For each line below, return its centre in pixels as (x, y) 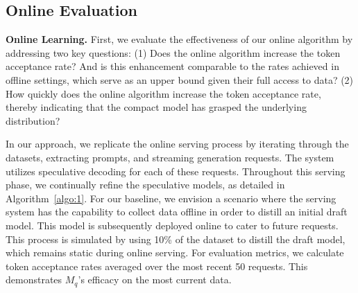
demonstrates (34, 279)
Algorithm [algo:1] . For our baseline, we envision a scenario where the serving (171, 198)
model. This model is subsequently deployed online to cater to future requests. (172, 225)
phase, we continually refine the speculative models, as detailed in (145, 185)
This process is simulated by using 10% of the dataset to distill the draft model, (176, 239)
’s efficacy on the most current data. (155, 279)
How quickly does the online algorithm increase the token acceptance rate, (163, 93)
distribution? (33, 120)
